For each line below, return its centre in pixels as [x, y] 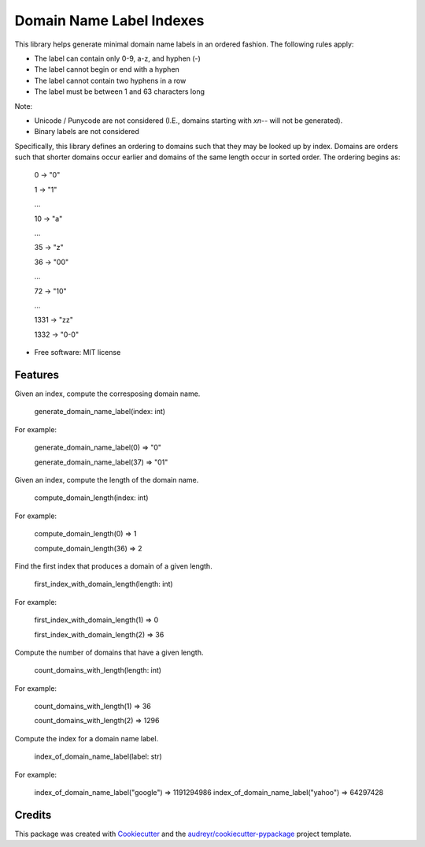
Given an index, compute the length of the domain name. [107, 480]
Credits [33, 815]
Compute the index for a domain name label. [87, 738]
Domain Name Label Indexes [109, 21]
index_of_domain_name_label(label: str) [98, 756]
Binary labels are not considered [87, 132]
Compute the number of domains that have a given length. [109, 652]
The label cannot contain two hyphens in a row [110, 80]
